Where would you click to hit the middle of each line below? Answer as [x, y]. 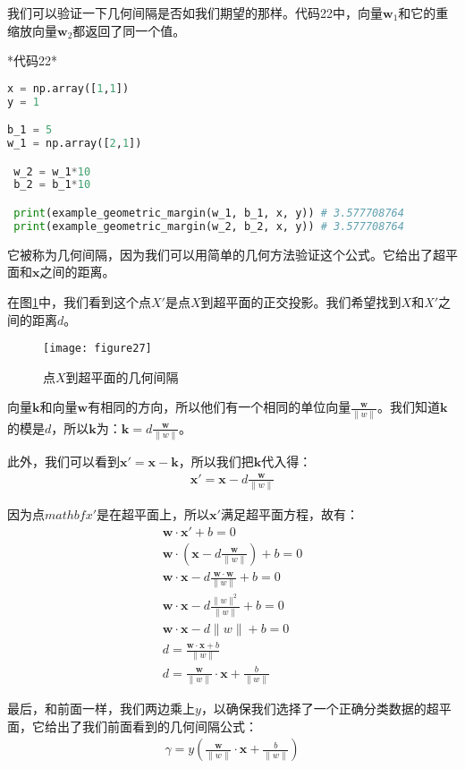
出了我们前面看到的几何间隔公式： [157, 726]
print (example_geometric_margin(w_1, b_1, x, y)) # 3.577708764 [209, 213]
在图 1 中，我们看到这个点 [79, 301]
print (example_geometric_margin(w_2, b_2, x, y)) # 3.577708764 [209, 226]
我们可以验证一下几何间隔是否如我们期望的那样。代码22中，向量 [195, 13]
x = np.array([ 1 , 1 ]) [68, 88]
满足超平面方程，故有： [289, 513]
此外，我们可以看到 [63, 461]
